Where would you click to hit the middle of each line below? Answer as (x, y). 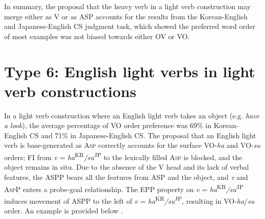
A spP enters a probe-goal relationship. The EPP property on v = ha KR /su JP (124, 188)
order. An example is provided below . (64, 210)
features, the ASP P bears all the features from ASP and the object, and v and (126, 177)
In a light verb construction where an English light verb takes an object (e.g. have (132, 115)
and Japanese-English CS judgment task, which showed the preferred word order (130, 26)
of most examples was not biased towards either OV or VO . (97, 36)
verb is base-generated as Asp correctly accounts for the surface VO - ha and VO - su (132, 145)
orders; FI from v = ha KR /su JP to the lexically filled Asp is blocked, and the (123, 156)
